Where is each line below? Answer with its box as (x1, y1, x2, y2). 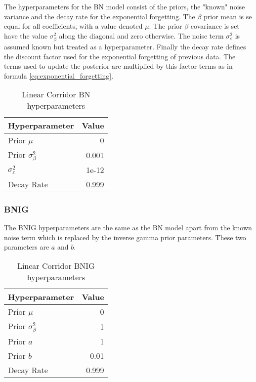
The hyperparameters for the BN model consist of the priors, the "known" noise (4, 1, 245, 11)
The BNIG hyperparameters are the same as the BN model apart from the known (4, 222, 252, 233)
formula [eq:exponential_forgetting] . (4, 70, 114, 81)
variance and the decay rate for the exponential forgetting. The (4, 11, 195, 21)
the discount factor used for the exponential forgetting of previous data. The (4, 51, 236, 61)
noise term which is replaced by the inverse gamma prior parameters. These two (4, 232, 246, 242)
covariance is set (190, 21, 240, 31)
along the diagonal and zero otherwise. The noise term (59, 30, 224, 41)
